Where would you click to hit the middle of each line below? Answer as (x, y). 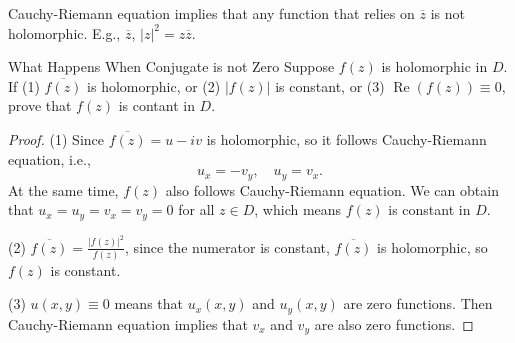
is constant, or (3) (330, 85)
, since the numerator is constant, (227, 246)
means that (149, 303)
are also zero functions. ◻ (394, 323)
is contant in (156, 105)
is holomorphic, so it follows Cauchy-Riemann (346, 138)
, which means (298, 209)
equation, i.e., (49, 158)
